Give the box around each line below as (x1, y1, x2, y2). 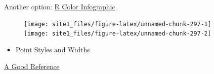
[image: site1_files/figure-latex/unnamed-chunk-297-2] (24, 30, 212, 37)
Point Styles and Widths (15, 44, 90, 54)
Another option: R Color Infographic (4, 1, 115, 11)
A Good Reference (4, 61, 60, 71)
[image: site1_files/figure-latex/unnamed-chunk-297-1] (24, 20, 212, 28)
